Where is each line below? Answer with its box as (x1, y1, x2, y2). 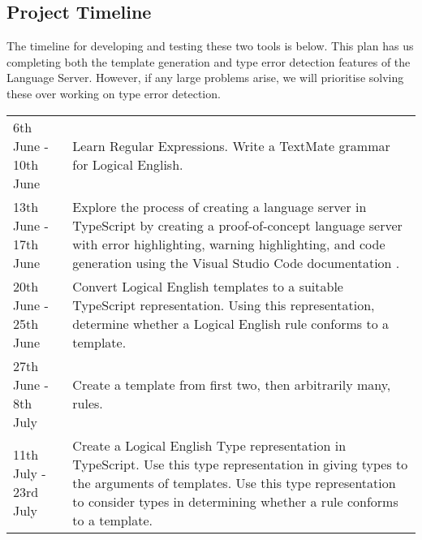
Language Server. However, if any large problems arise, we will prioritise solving (6, 69, 404, 86)
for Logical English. (72, 154, 183, 174)
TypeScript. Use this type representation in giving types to (72, 454, 408, 473)
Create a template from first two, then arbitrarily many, (72, 374, 391, 394)
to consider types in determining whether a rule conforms (72, 491, 398, 511)
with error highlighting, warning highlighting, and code (72, 234, 385, 253)
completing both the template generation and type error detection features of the (6, 53, 411, 70)
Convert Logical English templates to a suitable (72, 276, 343, 296)
